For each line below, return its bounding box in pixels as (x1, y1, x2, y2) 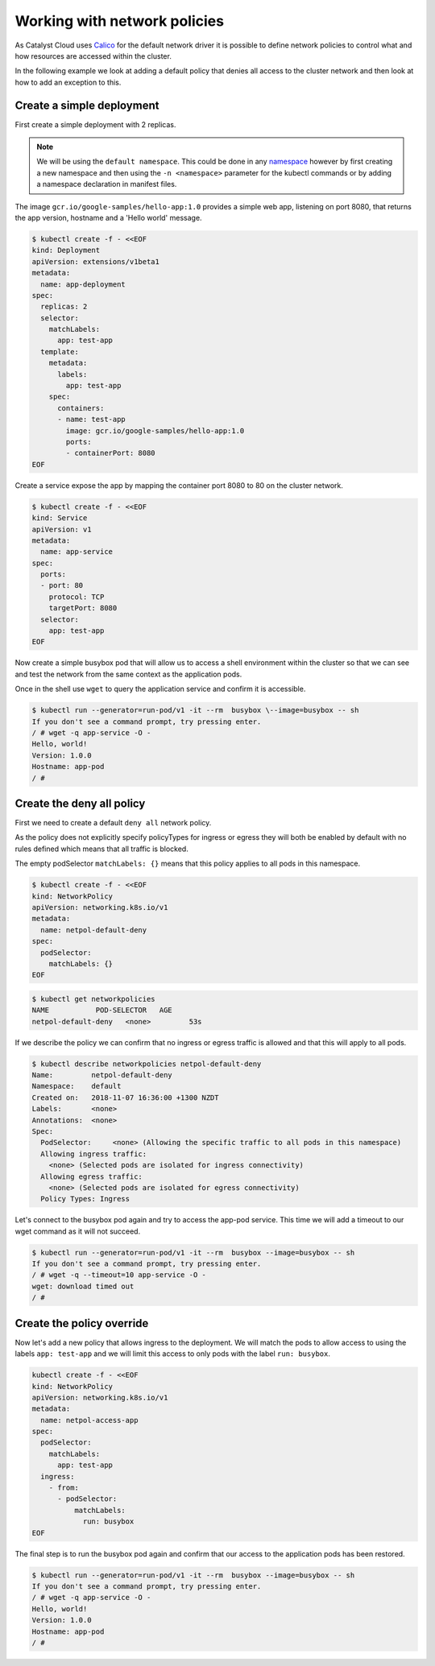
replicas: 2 (40, 302, 88, 312)
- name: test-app (57, 415, 126, 424)
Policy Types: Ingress (40, 1194, 130, 1204)
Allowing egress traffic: (40, 1172, 143, 1181)
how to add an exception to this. (14, 77, 122, 87)
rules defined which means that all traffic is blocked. (14, 844, 188, 854)
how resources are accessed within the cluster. (14, 51, 172, 60)
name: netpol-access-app (40, 1416, 139, 1424)
